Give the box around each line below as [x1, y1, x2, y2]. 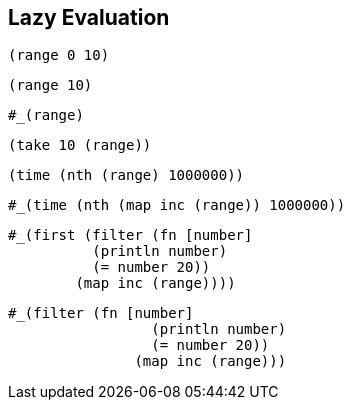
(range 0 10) [8, 47, 110, 64]
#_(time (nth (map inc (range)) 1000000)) [8, 197, 346, 214]
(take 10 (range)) [8, 137, 152, 154]
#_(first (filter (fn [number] [8, 227, 253, 244]
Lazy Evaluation [8, 5, 170, 30]
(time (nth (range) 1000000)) [8, 167, 245, 184]
